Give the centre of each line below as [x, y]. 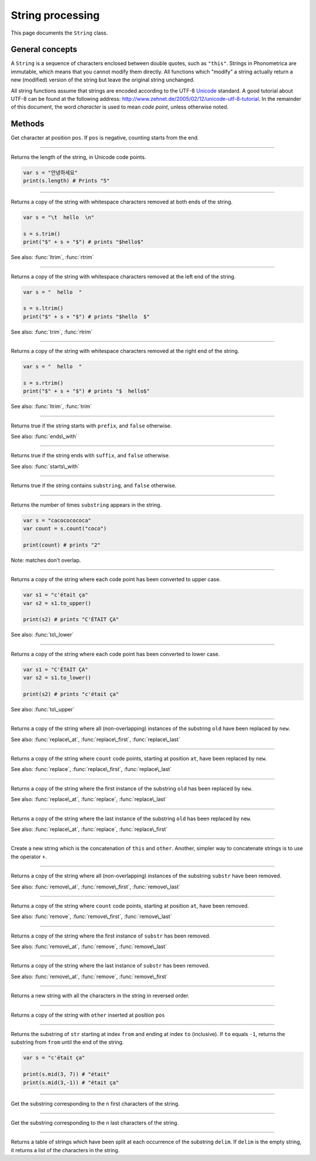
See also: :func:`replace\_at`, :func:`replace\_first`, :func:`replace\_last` [96, 739]
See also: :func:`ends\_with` [44, 436]
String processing [55, 15]
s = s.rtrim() [43, 383]
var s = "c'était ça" [54, 1058]
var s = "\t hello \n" [59, 218]
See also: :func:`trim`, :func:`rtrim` [52, 332]
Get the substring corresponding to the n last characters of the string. [95, 1122]
